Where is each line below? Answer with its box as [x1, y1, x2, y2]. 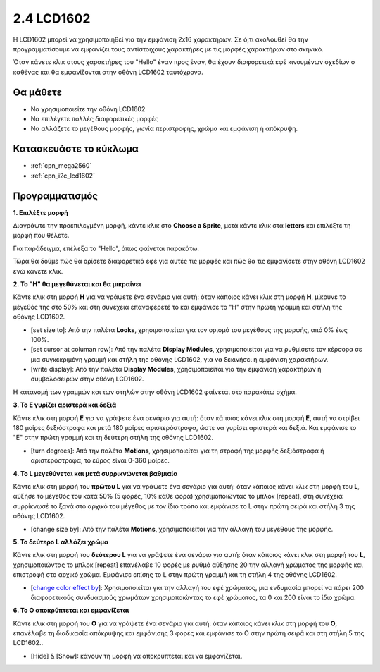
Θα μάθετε [13, 86, 63, 98]
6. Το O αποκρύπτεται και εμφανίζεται [13, 606, 129, 615]
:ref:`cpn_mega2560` [30, 161, 92, 170]
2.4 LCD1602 [13, 11, 91, 26]
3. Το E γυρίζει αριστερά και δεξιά [13, 401, 117, 409]
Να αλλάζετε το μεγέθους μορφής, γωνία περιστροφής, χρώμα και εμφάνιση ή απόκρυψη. [30, 124, 298, 133]
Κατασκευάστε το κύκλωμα [13, 143, 139, 155]
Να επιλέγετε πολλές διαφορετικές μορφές [30, 115, 159, 123]
